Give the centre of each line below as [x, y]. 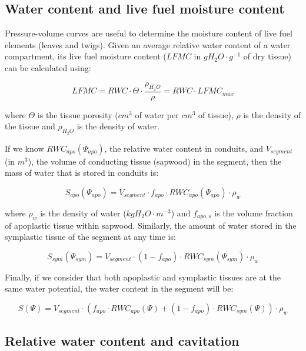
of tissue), [216, 114]
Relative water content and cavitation [122, 341]
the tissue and [30, 126]
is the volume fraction [254, 213]
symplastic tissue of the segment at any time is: [90, 237]
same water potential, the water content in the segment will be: [119, 288]
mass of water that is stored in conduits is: [82, 173]
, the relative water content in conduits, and [184, 148]
